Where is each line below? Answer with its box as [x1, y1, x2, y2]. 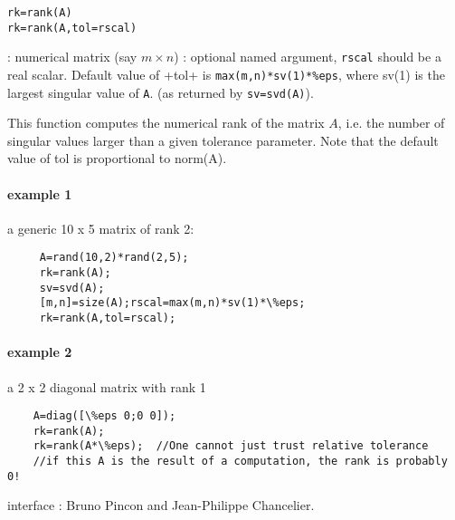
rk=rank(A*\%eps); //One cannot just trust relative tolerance [33, 439, 429, 453]
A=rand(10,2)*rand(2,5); [39, 251, 189, 265]
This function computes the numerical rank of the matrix [7, 113, 325, 132]
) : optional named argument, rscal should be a [174, 47, 441, 66]
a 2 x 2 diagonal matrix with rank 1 [7, 377, 206, 396]
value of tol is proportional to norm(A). [7, 149, 227, 168]
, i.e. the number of [337, 113, 445, 132]
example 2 [7, 342, 72, 361]
